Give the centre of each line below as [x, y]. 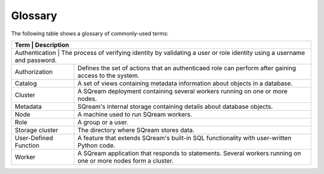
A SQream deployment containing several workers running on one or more [182, 91]
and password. [36, 60]
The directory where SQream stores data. [136, 130]
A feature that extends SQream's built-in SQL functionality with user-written [184, 138]
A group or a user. [103, 122]
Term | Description [42, 45]
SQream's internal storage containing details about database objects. [175, 106]
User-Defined [34, 138]
